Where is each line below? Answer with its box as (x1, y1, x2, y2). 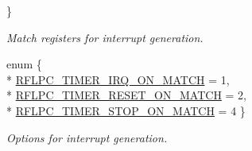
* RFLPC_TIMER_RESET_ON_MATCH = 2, (6, 87, 247, 103)
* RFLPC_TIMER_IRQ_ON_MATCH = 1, (6, 71, 230, 87)
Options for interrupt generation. (6, 129, 168, 145)
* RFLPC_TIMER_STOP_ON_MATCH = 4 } (6, 102, 246, 118)
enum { (6, 56, 42, 72)
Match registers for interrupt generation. (6, 29, 204, 45)
